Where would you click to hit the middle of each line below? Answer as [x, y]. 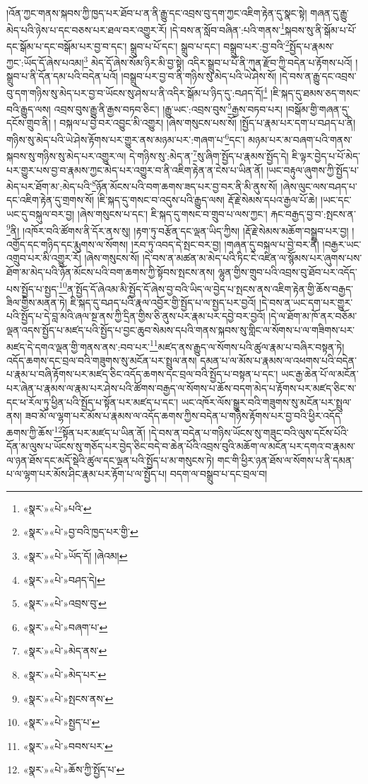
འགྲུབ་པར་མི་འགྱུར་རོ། [44, 258]
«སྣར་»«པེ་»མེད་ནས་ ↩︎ [65, 651]
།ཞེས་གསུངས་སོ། [112, 258]
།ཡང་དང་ [336, 200]
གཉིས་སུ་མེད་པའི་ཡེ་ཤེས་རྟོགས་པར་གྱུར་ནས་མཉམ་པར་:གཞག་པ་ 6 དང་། [126, 138]
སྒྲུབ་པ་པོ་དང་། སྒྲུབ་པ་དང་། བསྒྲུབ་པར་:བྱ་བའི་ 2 [209, 45]
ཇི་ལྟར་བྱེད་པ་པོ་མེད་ [326, 155]
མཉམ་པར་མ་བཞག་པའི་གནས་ [300, 139]
